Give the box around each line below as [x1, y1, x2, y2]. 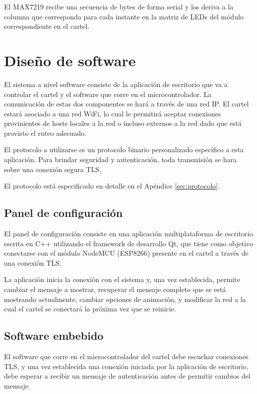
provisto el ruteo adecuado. [4, 127, 86, 138]
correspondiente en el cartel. [4, 21, 90, 31]
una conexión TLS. [4, 257, 62, 268]
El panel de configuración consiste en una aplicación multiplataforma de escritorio [4, 228, 253, 239]
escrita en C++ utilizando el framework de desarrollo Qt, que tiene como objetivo [4, 238, 253, 248]
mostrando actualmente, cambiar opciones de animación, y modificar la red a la [4, 294, 246, 304]
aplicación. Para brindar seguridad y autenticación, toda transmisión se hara [4, 154, 237, 165]
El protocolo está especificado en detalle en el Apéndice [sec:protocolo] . [4, 181, 220, 191]
